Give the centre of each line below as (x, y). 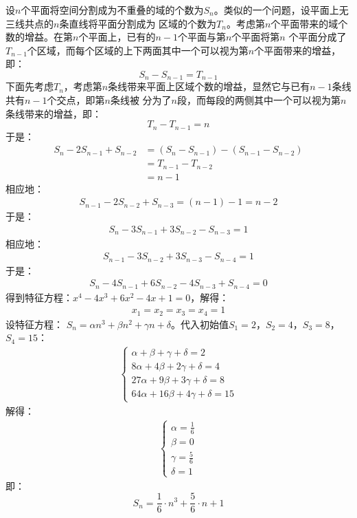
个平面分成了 (318, 37)
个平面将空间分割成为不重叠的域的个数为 (112, 10)
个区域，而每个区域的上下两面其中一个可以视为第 (138, 50)
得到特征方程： (39, 297)
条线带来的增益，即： (54, 113)
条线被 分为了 (141, 100)
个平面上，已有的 (117, 37)
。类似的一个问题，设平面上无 (281, 10)
